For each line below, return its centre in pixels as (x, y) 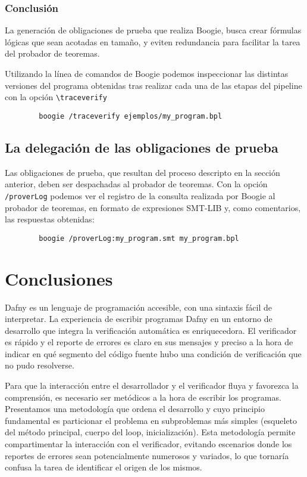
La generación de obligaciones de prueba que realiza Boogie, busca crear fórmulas (153, 30)
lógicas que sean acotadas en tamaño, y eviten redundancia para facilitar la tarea (153, 41)
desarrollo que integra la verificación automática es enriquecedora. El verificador (151, 330)
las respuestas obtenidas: (50, 219)
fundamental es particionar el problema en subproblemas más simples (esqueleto (151, 420)
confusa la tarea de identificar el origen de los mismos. (104, 467)
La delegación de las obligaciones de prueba (142, 147)
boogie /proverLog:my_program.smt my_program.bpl (139, 238)
